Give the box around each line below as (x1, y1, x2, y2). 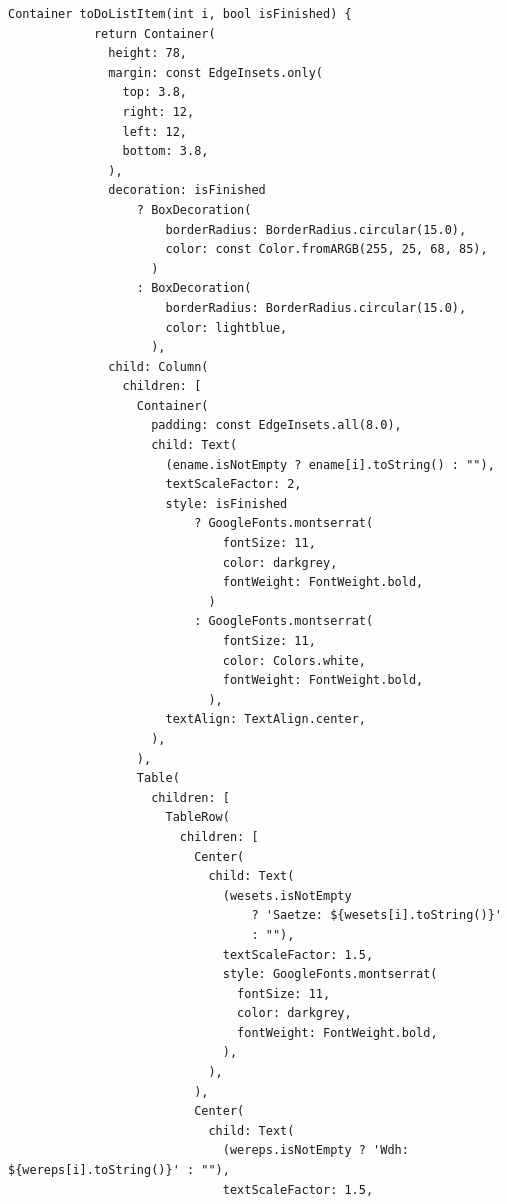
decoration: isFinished (108, 183, 266, 198)
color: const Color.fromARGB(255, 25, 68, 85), (165, 242, 488, 257)
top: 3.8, (122, 85, 187, 100)
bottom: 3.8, (122, 144, 209, 159)
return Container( (93, 26, 216, 41)
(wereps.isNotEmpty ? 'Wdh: (222, 1143, 409, 1158)
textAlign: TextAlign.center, (165, 712, 366, 727)
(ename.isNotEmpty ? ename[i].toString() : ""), (165, 457, 495, 472)
